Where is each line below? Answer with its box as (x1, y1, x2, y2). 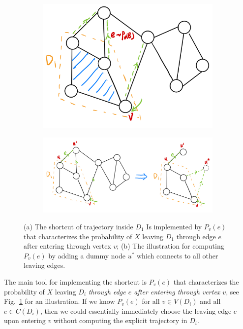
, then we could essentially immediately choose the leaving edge (40, 305, 232, 316)
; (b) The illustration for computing (117, 241, 224, 251)
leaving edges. (24, 260, 65, 270)
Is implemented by (146, 221, 202, 231)
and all (200, 296, 221, 306)
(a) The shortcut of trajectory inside (24, 221, 133, 231)
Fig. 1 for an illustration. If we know (4, 296, 115, 306)
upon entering (4, 315, 46, 326)
